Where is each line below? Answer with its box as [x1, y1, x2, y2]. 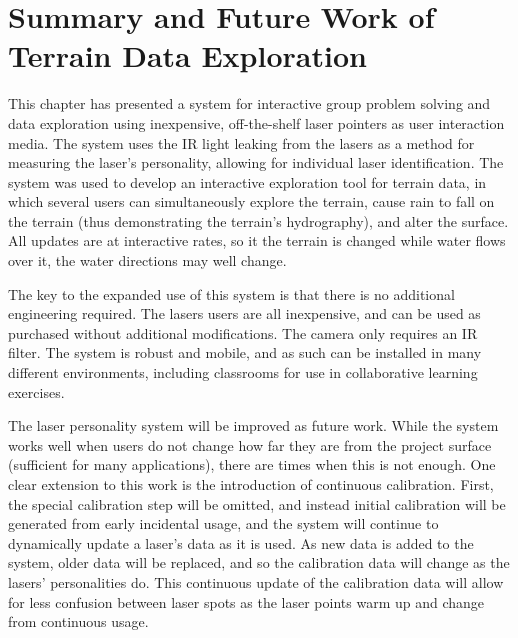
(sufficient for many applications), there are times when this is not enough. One [8, 454, 496, 475]
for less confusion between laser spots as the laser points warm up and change [8, 591, 485, 612]
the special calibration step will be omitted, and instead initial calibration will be [8, 493, 506, 514]
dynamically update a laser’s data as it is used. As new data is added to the [8, 532, 474, 553]
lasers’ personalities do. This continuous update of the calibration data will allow [8, 571, 504, 592]
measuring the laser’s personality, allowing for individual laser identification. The [8, 152, 504, 173]
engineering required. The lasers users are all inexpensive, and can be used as [8, 303, 481, 324]
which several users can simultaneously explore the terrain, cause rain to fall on [8, 191, 495, 212]
